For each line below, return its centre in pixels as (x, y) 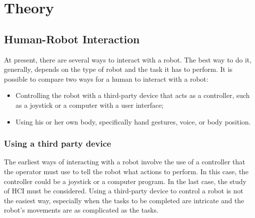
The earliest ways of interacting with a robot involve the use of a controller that (125, 162)
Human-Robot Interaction (72, 39)
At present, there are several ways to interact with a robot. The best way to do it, (128, 59)
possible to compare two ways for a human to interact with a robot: (106, 78)
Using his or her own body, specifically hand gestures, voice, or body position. (133, 121)
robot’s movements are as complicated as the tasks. (81, 210)
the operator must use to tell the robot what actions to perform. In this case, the (126, 171)
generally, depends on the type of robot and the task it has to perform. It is (118, 69)
